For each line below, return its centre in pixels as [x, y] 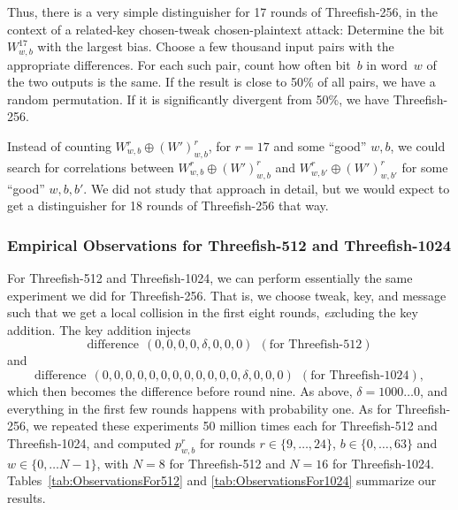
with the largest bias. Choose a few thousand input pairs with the [216, 46]
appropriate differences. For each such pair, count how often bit [179, 64]
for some [425, 167]
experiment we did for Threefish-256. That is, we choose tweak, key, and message [227, 295]
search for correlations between [91, 167]
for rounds [228, 442]
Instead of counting [59, 146]
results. [27, 497]
